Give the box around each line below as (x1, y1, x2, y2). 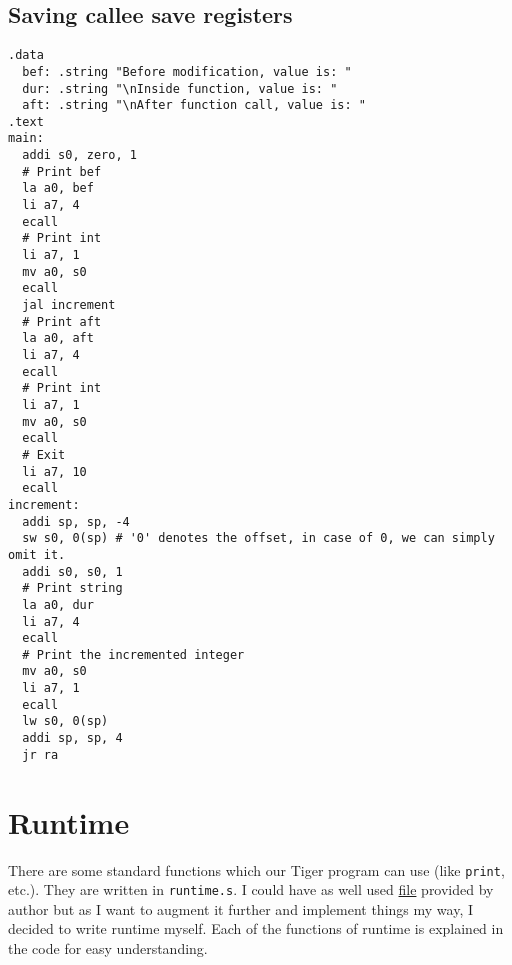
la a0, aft (22, 331, 94, 346)
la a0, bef (22, 181, 94, 196)
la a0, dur (22, 597, 94, 612)
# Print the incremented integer (22, 647, 245, 662)
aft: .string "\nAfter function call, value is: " (22, 98, 366, 113)
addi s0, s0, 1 (22, 564, 123, 579)
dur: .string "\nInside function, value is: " (22, 81, 338, 96)
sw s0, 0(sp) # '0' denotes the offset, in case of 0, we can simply (22, 531, 495, 546)
